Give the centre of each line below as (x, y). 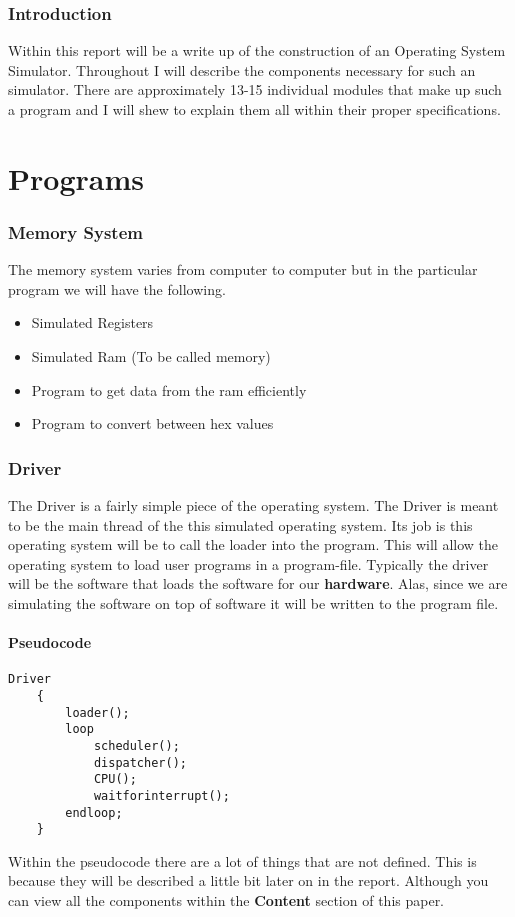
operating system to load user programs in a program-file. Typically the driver (248, 563)
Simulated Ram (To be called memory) (151, 355)
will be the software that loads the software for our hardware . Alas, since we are (258, 583)
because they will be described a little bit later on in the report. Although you (248, 880)
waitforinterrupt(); (161, 795)
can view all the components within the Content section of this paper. (226, 900)
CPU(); (115, 779)
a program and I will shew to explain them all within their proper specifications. (254, 109)
